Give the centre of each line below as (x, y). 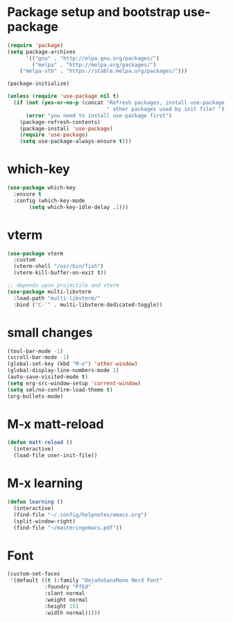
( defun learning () (35, 502)
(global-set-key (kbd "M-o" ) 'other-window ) (72, 364)
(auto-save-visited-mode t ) (48, 377)
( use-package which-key (42, 188)
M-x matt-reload (55, 424)
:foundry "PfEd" (68, 587)
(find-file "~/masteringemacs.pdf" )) (68, 528)
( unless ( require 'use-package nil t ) (63, 96)
